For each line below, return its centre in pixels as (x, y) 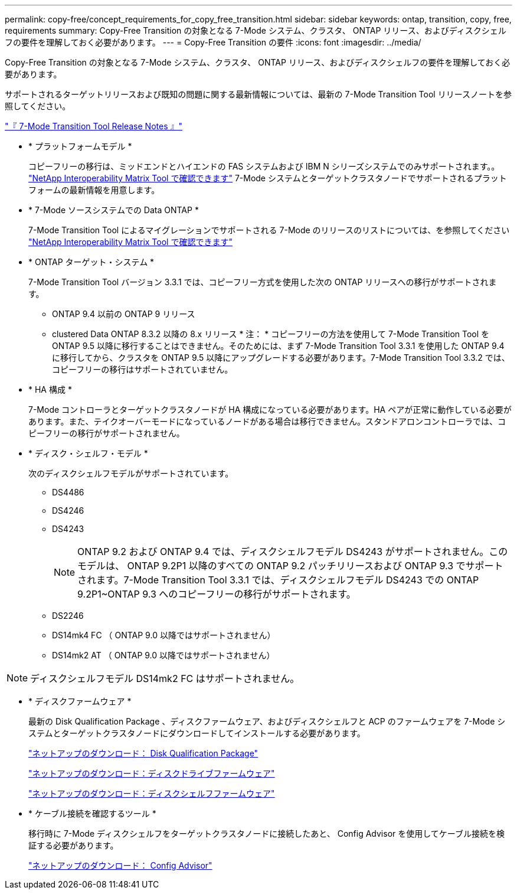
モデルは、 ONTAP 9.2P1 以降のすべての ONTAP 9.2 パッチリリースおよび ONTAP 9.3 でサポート (290, 566)
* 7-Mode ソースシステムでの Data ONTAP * (114, 210)
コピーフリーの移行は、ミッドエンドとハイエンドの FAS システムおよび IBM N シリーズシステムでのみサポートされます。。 (264, 166)
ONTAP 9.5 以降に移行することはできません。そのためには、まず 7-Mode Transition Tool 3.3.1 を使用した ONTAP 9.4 (278, 346)
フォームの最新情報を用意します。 (94, 190)
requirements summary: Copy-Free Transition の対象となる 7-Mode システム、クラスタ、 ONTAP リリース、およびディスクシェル (256, 30)
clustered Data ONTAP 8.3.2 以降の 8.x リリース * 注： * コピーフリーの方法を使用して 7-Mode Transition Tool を (271, 334)
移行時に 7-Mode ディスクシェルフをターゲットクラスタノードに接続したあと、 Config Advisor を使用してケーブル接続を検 (266, 833)
